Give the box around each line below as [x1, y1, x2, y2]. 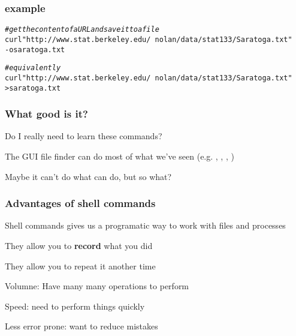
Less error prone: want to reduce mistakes [5, 320, 158, 332]
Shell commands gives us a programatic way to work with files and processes [5, 219, 286, 232]
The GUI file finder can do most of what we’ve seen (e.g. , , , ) [5, 149, 234, 162]
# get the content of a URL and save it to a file [5, 25, 159, 34]
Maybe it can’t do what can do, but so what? [5, 170, 172, 182]
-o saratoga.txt [5, 45, 65, 54]
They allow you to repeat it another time [5, 259, 156, 272]
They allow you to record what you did [5, 239, 153, 251]
